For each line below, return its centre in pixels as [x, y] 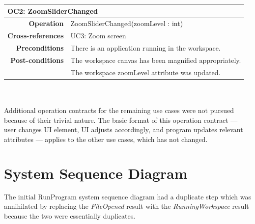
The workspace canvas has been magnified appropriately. [156, 60]
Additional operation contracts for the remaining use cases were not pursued [119, 110]
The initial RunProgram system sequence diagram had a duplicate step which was [127, 196]
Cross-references [36, 36]
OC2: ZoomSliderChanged [53, 11]
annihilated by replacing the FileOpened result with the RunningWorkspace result [127, 206]
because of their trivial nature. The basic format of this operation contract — [121, 120]
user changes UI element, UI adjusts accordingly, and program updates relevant [124, 129]
